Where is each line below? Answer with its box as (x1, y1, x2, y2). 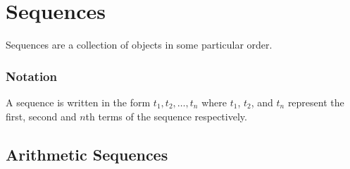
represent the (287, 94, 344, 109)
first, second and (6, 108, 77, 123)
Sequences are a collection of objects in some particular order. (6, 37, 273, 52)
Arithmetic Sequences (6, 143, 168, 165)
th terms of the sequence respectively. (85, 108, 247, 123)
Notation (6, 67, 57, 84)
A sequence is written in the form (6, 94, 151, 109)
